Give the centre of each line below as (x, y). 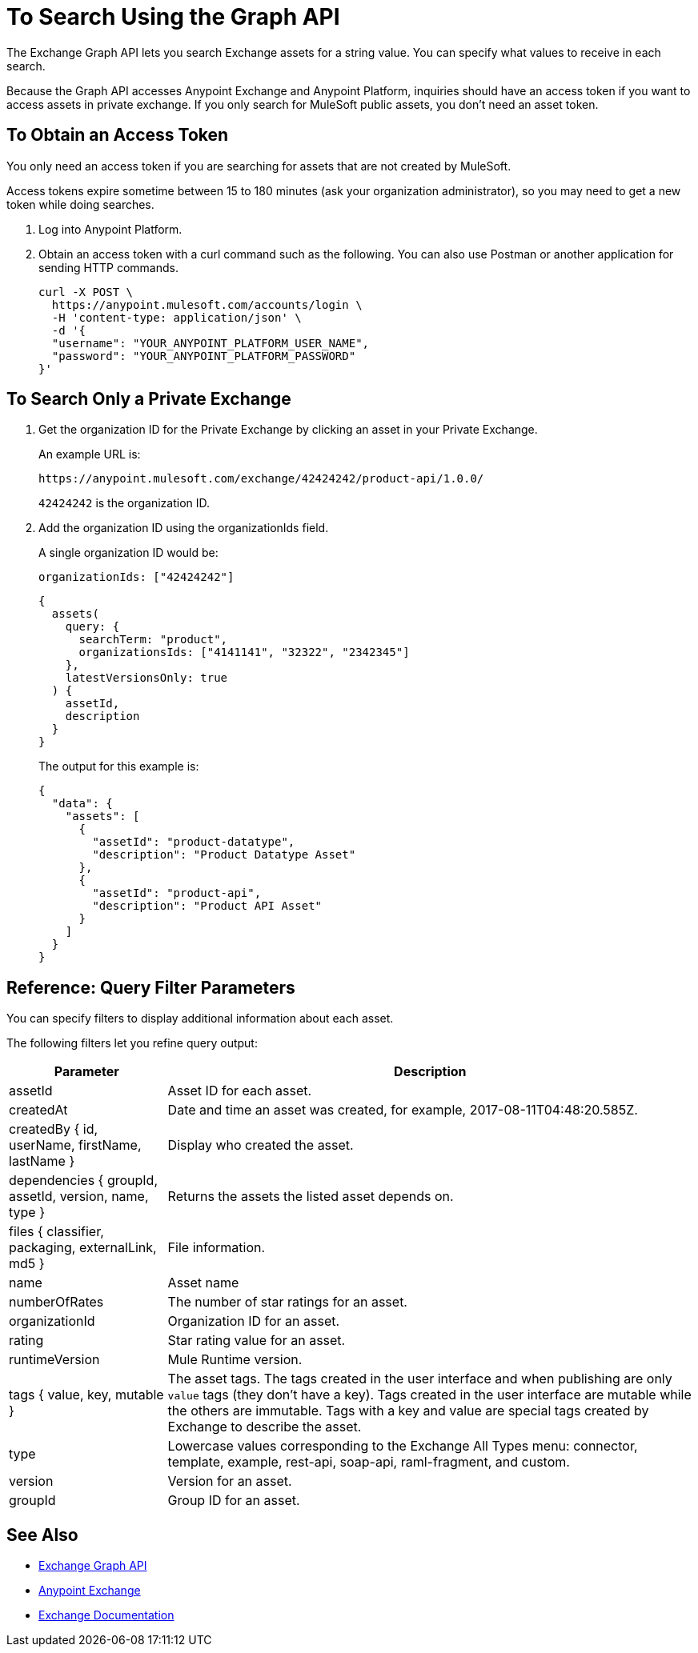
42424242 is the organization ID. (124, 503)
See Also (42, 1535)
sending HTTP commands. (108, 267)
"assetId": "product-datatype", (194, 842)
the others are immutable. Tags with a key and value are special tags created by (408, 1411)
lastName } (42, 1161)
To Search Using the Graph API (173, 17)
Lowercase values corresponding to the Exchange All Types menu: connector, (403, 1446)
